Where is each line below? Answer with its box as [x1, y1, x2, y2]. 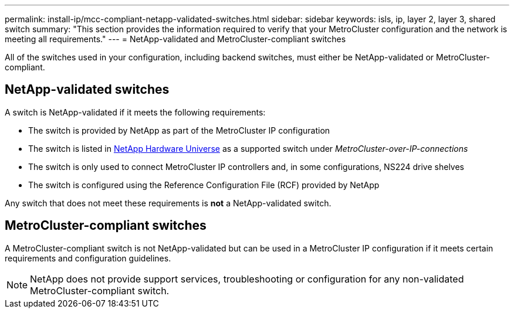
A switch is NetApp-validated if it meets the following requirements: [5, 107, 266, 117]
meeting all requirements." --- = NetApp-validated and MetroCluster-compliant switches [5, 34, 346, 44]
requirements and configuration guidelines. [5, 253, 171, 263]
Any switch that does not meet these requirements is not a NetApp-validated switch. [5, 198, 332, 208]
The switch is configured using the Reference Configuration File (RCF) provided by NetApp [28, 179, 380, 190]
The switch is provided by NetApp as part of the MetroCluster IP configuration [28, 125, 330, 135]
